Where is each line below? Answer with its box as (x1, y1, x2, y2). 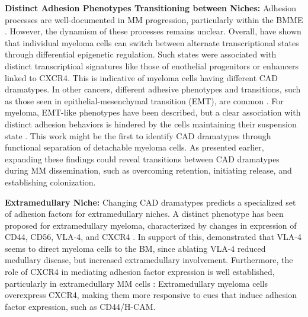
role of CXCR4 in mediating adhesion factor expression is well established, (5, 265, 275, 278)
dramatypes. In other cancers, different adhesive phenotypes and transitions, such (5, 83, 301, 95)
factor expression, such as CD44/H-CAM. (5, 300, 156, 312)
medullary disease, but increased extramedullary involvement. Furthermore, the (5, 254, 293, 266)
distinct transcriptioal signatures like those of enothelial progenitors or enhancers (5, 59, 299, 72)
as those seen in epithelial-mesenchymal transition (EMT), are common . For (5, 94, 284, 107)
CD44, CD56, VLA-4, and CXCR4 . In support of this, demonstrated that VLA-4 (5, 230, 302, 243)
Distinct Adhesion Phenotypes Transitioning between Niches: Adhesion (5, 2, 297, 14)
